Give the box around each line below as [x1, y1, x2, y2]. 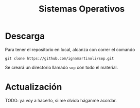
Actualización [5, 81, 62, 93]
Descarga [5, 31, 45, 42]
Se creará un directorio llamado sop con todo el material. [5, 64, 118, 70]
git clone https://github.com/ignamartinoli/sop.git [5, 56, 114, 61]
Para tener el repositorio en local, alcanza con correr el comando [5, 46, 135, 52]
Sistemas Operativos [38, 3, 125, 15]
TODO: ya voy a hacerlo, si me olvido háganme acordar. [5, 97, 117, 103]
